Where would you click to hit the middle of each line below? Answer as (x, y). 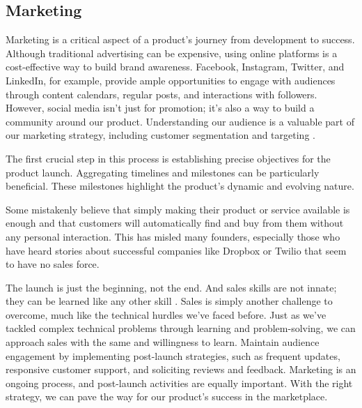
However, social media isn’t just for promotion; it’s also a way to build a (160, 108)
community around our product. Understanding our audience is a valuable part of (180, 121)
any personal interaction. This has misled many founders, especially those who (173, 236)
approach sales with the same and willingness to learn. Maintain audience (163, 342)
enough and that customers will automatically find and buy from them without (175, 223)
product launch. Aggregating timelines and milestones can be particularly (163, 172)
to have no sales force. (53, 264)
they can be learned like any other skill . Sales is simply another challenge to (169, 301)
